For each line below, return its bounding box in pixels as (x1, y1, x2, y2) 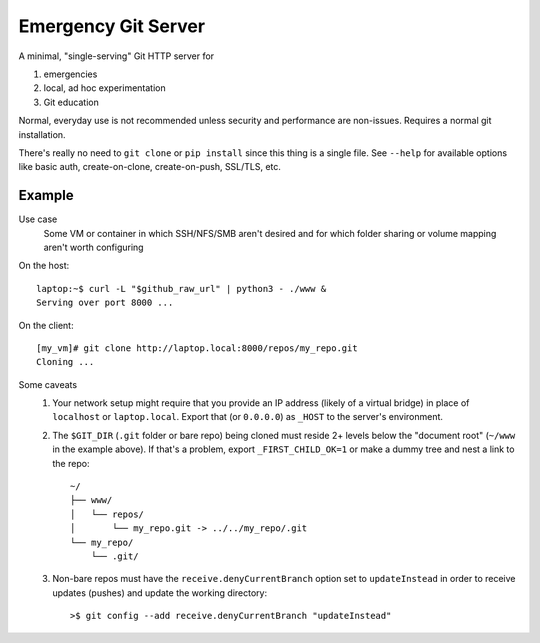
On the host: (18, 260, 70, 272)
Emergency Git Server (18, 15, 205, 37)
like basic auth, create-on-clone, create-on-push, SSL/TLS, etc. (18, 161, 282, 173)
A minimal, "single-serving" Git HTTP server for (18, 50, 215, 62)
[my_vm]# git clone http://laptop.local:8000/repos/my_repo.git (36, 342, 359, 354)
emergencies (43, 68, 98, 80)
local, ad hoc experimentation (43, 82, 166, 94)
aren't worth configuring (43, 241, 144, 253)
